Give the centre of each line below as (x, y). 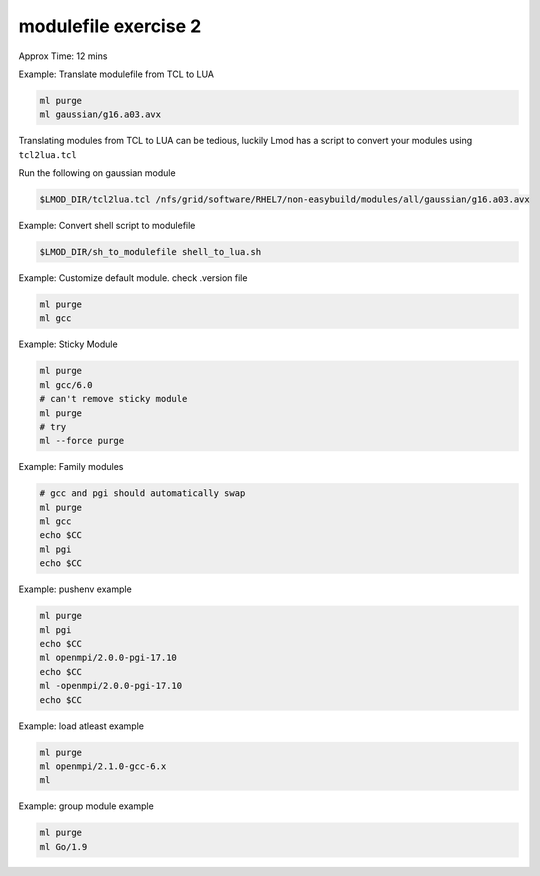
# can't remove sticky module (113, 399)
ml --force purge (82, 441)
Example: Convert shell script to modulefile (107, 226)
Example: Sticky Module (68, 344)
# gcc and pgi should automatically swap (142, 493)
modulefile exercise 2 (110, 26)
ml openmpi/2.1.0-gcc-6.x (103, 766)
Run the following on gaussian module (97, 173)
